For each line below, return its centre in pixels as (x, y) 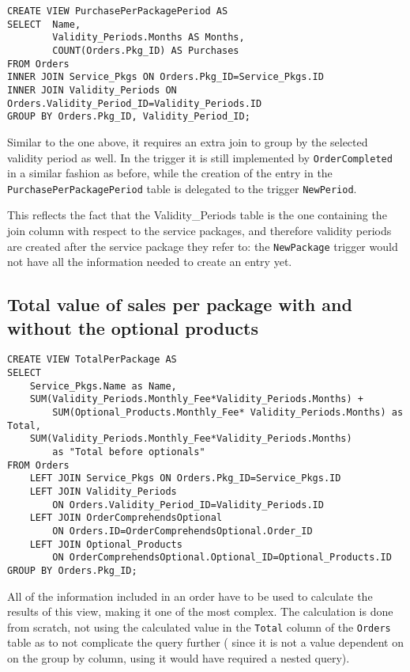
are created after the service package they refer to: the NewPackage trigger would (203, 246)
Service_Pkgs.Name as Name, (103, 386)
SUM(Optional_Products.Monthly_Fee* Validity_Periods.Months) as (228, 413)
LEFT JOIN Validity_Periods (103, 492)
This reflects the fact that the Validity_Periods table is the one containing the (197, 215)
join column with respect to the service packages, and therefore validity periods (199, 230)
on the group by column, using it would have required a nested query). (179, 658)
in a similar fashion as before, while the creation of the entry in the (170, 173)
